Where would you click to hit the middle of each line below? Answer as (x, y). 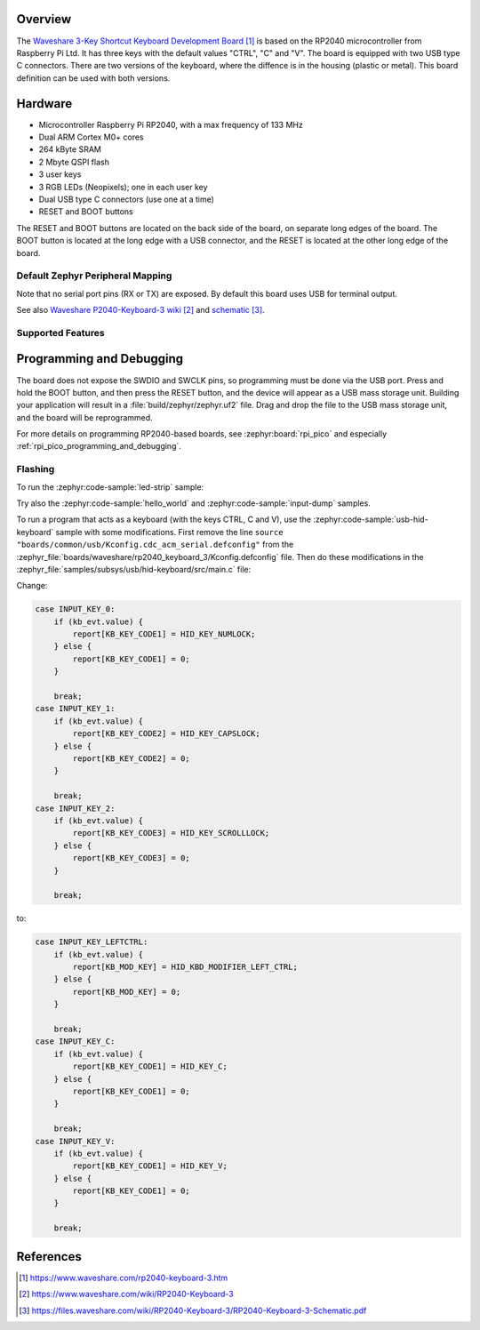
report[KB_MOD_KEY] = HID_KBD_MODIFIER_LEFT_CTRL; (185, 967)
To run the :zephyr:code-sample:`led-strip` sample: (110, 487)
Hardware (44, 104)
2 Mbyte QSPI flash (74, 162)
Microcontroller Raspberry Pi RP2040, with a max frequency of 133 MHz (171, 124)
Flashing (36, 469)
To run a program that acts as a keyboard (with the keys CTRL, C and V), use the (164, 519)
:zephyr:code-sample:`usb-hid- (370, 519)
